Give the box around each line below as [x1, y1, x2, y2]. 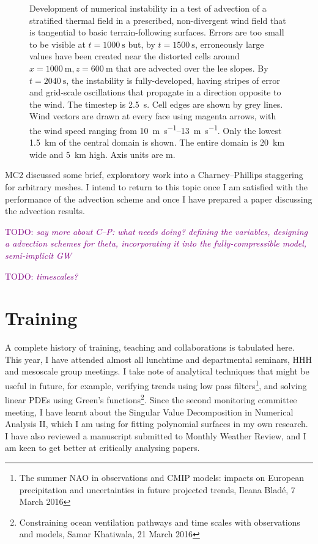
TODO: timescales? [5, 269, 78, 282]
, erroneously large [194, 37, 264, 50]
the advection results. [5, 204, 85, 217]
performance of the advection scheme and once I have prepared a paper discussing [5, 192, 312, 205]
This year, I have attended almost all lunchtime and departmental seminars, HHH [5, 352, 312, 365]
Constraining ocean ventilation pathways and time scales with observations [19, 515, 300, 528]
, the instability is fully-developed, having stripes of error [66, 73, 280, 86]
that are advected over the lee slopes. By [116, 61, 268, 74]
